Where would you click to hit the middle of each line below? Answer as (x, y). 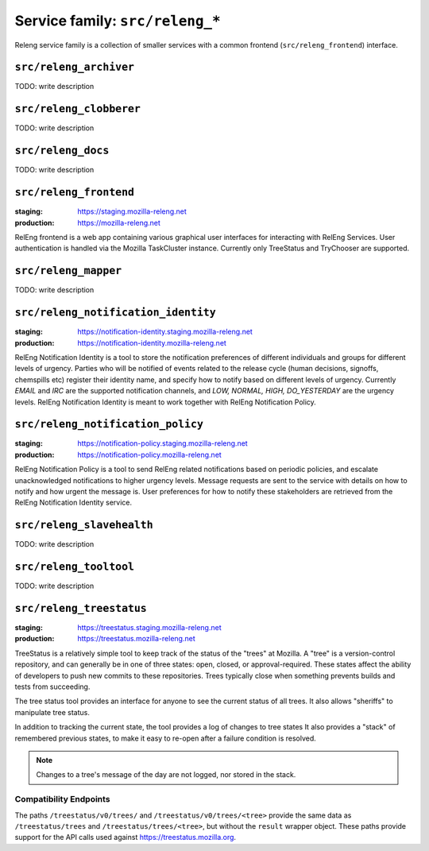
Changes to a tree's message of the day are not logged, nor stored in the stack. (166, 775)
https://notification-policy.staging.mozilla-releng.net (162, 443)
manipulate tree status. (52, 712)
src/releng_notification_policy (109, 424)
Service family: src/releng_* (118, 21)
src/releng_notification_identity (115, 313)
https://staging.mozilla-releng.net (132, 211)
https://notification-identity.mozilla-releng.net (152, 342)
